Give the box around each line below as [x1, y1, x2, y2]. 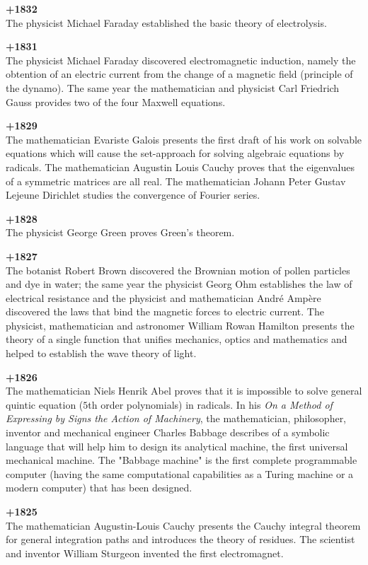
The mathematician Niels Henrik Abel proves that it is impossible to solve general [6, 383, 362, 398]
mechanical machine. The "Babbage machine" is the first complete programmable [6, 453, 357, 467]
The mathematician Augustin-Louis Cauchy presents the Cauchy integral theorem [6, 518, 361, 532]
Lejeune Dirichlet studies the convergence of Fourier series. [6, 187, 260, 202]
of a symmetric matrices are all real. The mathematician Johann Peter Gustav [6, 173, 346, 188]
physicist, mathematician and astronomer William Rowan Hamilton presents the [6, 318, 355, 332]
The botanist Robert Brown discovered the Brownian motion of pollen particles [6, 262, 350, 277]
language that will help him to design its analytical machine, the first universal [6, 438, 348, 453]
